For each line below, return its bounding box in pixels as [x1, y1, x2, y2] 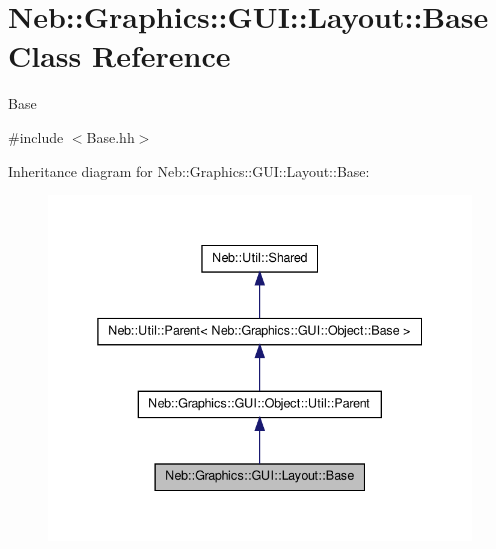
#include [8, 126, 64, 147]
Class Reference [8, 35, 231, 76]
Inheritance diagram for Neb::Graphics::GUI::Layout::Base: [8, 160, 370, 181]
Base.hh [86, 126, 135, 147]
